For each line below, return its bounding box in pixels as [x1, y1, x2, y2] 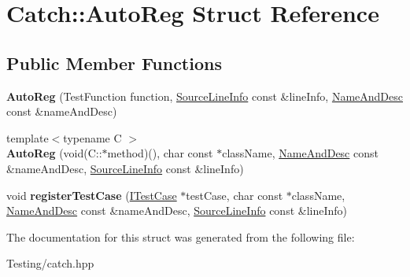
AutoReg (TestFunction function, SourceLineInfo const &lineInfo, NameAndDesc [6, 87, 404, 104]
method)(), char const [107, 145, 213, 161]
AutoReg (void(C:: [6, 145, 102, 161]
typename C [63, 129, 122, 146]
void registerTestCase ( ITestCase [6, 187, 177, 203]
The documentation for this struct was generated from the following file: [6, 228, 355, 245]
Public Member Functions [6, 50, 222, 75]
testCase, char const [186, 187, 283, 203]
